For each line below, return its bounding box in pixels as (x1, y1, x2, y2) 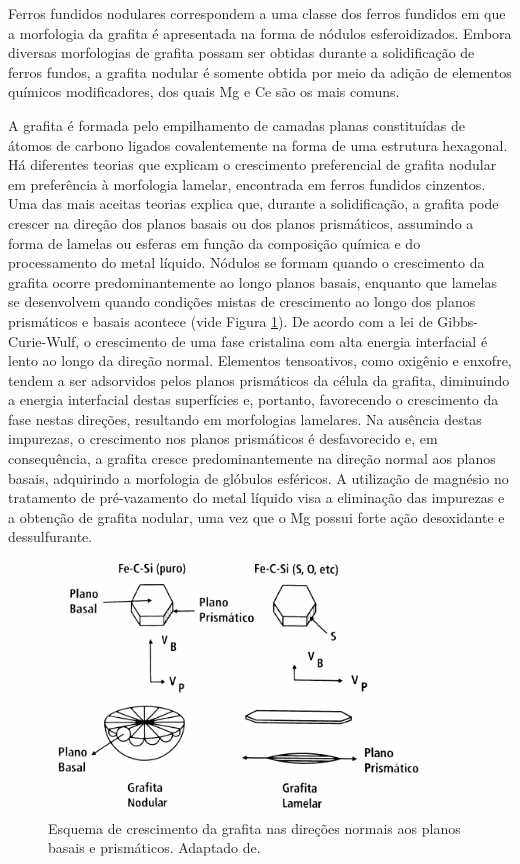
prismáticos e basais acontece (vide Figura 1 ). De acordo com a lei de (8, 310, 433, 331)
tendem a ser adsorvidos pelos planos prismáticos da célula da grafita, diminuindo (8, 369, 510, 390)
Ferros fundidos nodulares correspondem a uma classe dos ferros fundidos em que (8, 3, 506, 23)
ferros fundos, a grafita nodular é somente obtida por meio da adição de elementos (8, 61, 512, 82)
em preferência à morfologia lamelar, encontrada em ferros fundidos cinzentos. (8, 173, 486, 194)
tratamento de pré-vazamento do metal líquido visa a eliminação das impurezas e (8, 487, 505, 508)
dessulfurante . (8, 526, 93, 547)
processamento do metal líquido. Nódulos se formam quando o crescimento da (8, 252, 485, 273)
